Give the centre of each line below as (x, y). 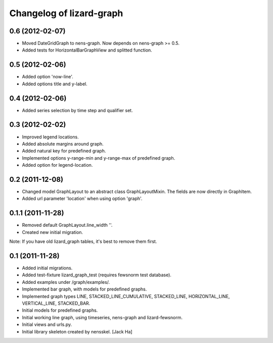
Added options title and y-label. (55, 84)
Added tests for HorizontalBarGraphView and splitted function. (87, 50)
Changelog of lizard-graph (66, 13)
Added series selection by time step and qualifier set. (78, 110)
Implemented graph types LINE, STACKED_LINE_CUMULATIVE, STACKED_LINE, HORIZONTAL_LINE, (126, 296)
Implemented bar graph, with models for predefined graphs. (84, 289)
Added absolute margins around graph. (63, 143)
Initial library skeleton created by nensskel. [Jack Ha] (77, 331)
